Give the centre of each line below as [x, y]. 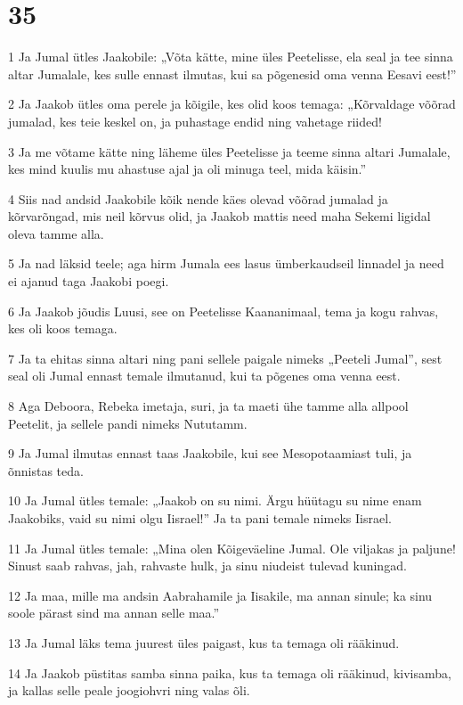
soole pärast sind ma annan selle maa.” [114, 613]
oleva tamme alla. [56, 233]
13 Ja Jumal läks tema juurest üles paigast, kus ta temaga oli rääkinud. [204, 642]
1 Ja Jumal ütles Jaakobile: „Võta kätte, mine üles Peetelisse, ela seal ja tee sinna [231, 57]
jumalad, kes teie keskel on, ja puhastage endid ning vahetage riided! [195, 121]
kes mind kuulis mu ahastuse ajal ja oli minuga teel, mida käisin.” [187, 169]
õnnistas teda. [46, 470]
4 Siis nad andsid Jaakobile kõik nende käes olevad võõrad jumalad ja [198, 198]
